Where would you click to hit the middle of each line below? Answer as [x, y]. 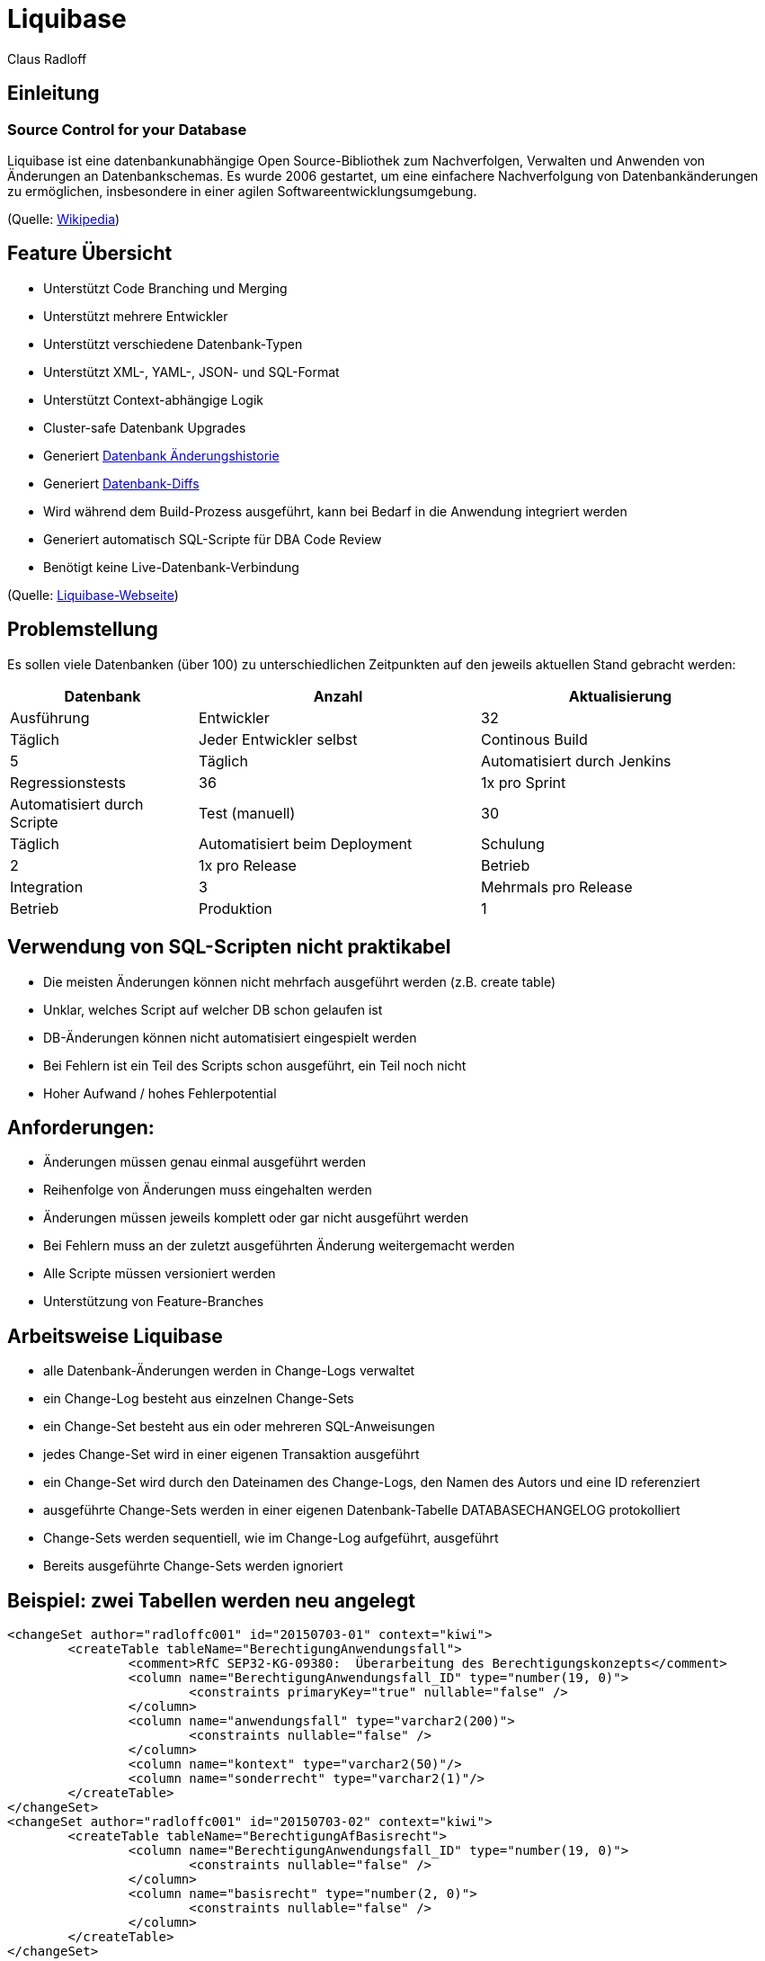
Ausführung [50, 717]
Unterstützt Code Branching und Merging [165, 288]
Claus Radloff [47, 58]
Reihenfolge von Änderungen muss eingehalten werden [208, 1190]
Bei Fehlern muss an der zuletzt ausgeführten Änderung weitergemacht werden [279, 1246]
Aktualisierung [620, 696]
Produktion [236, 908]
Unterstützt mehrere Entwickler [136, 316]
